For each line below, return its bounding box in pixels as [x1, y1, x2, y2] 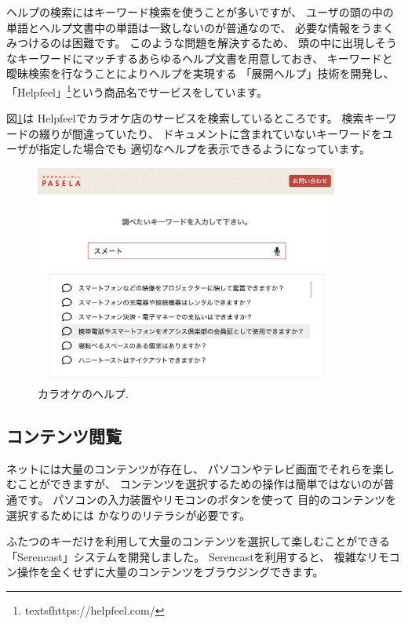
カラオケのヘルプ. [38, 385, 129, 402]
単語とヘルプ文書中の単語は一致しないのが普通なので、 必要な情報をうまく [6, 19, 395, 35]
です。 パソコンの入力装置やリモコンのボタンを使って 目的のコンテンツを [16, 491, 397, 508]
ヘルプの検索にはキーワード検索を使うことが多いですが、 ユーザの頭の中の [6, 4, 394, 20]
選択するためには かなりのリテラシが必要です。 [6, 506, 250, 523]
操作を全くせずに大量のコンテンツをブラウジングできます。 [16, 564, 324, 580]
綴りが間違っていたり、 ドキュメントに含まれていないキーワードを [38, 125, 382, 141]
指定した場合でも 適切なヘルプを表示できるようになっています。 [38, 140, 370, 157]
